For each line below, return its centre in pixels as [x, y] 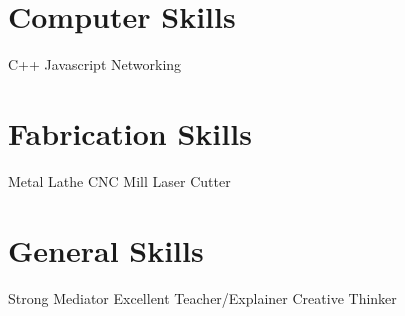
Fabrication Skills [130, 132]
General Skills [106, 249]
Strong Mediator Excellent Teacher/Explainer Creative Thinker [202, 297]
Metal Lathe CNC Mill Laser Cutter [119, 180]
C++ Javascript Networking [95, 64]
